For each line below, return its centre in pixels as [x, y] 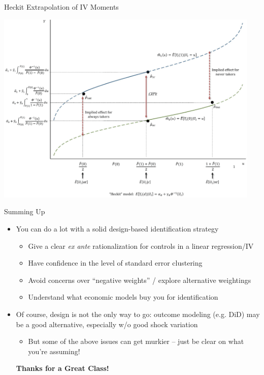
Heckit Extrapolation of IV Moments [61, 7]
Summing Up [25, 211]
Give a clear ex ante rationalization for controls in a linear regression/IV [141, 246]
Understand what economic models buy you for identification [123, 297]
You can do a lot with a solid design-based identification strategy [117, 228]
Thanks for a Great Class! [62, 368]
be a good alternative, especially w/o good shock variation [107, 324]
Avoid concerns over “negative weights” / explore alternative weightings [140, 280]
